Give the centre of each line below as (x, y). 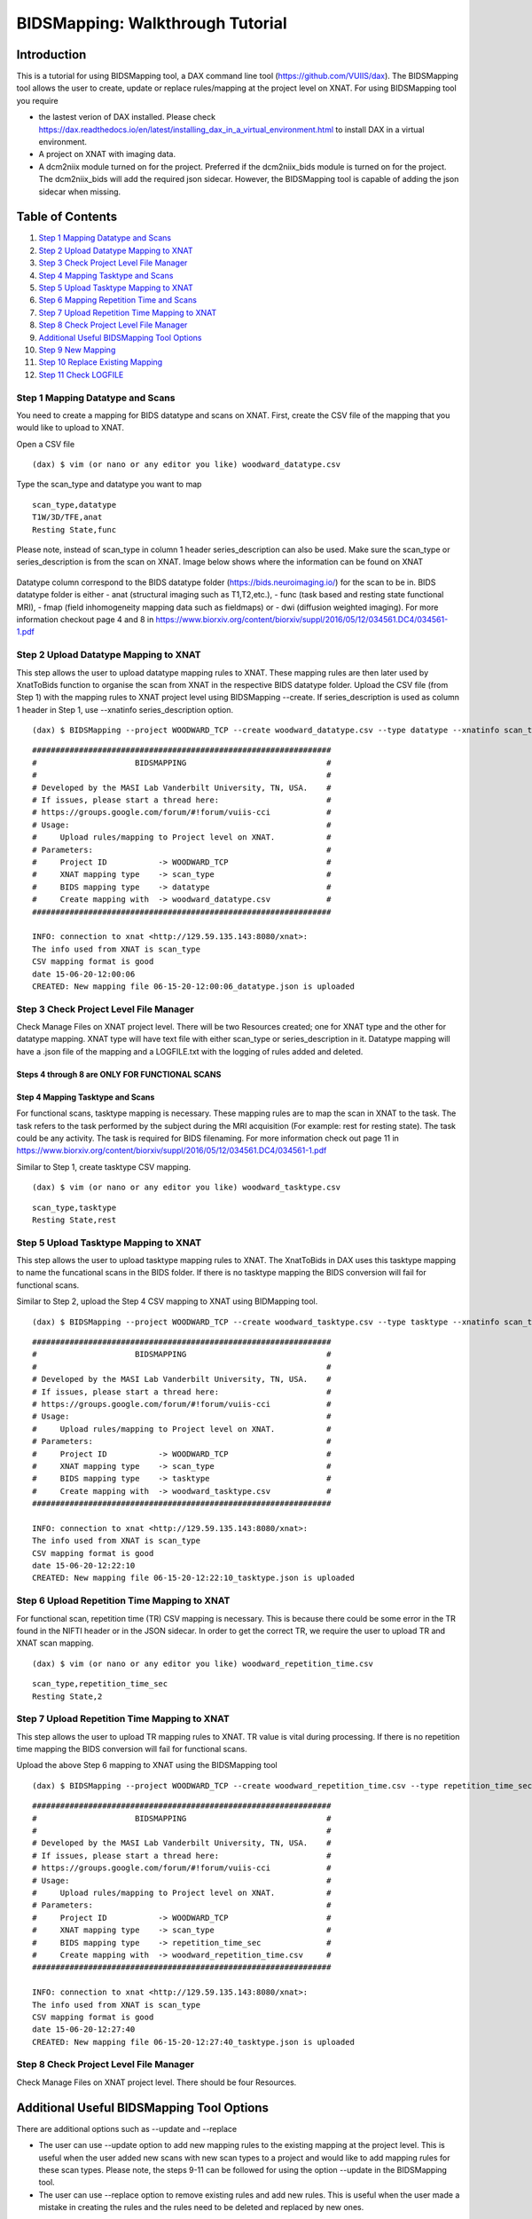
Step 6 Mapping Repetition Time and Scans (117, 300)
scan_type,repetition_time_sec (100, 1684)
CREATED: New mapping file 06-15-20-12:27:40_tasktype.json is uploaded (193, 2042)
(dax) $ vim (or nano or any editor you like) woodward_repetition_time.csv (203, 1663)
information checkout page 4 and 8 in (85, 620)
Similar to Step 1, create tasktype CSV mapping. (104, 1166)
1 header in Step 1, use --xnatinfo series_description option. (125, 709)
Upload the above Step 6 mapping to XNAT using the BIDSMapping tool (147, 1765)
